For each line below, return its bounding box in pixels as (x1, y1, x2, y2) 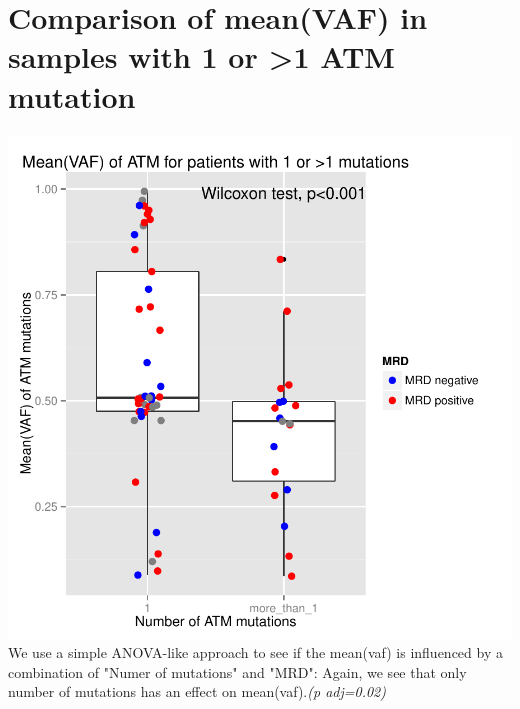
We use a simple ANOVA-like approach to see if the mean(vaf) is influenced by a (8, 642, 503, 663)
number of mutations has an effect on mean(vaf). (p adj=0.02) (8, 681, 386, 702)
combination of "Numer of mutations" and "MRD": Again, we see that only (8, 661, 467, 682)
